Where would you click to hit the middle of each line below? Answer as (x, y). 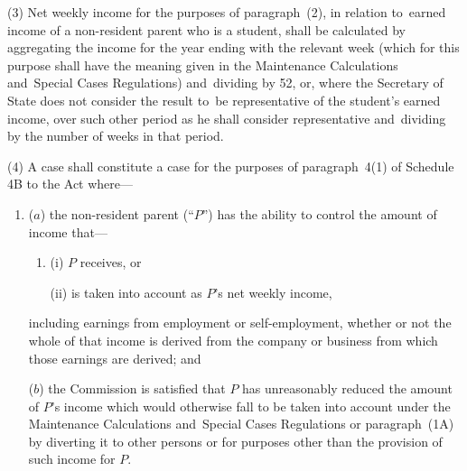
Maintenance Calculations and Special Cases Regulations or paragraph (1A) (241, 424)
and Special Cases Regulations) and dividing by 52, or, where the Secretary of (225, 83)
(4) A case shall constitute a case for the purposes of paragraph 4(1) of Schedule (231, 166)
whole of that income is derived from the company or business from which (233, 340)
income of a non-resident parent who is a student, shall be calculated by (206, 29)
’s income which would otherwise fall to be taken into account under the (251, 406)
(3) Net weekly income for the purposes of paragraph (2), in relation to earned (227, 12)
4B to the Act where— (70, 184)
